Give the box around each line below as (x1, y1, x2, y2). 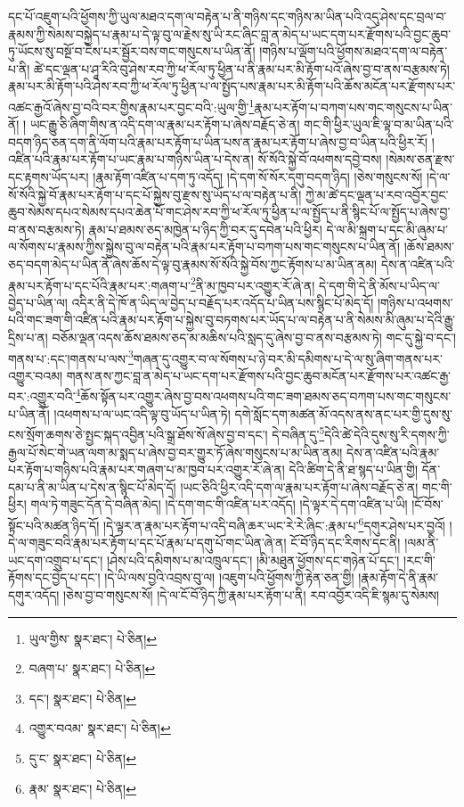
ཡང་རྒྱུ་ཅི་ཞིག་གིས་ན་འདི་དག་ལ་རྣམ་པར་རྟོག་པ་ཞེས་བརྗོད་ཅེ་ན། (29, 115, 300, 134)
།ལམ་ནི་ (404, 533, 439, 552)
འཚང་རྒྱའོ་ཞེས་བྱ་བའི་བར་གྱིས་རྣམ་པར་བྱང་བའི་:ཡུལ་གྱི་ (8, 97, 249, 116)
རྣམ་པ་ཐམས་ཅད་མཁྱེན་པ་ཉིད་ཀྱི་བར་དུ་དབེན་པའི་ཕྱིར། (88, 219, 322, 238)
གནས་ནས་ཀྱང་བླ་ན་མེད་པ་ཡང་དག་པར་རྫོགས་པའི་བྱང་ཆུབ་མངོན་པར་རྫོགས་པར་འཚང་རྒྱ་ (66, 366, 451, 384)
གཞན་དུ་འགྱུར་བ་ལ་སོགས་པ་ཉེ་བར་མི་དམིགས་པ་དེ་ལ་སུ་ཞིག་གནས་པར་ (133, 349, 443, 367)
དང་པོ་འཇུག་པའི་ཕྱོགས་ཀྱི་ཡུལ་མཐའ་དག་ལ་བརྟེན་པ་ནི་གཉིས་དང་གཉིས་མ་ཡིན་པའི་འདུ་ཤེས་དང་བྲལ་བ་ (8, 7, 447, 25)
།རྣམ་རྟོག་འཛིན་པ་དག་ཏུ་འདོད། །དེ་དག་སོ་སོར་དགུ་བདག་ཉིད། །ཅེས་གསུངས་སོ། (93, 168, 423, 185)
